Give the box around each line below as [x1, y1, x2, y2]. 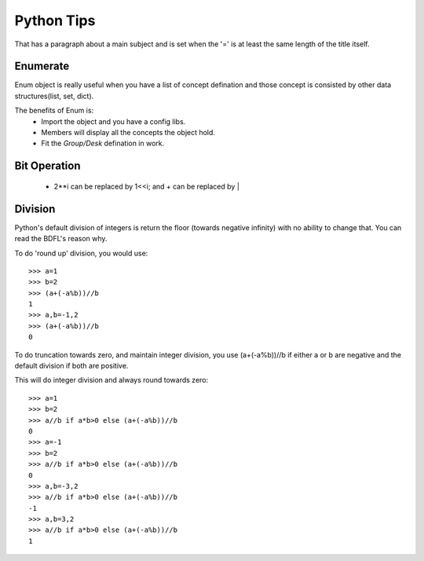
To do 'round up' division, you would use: [14, 248, 148, 258]
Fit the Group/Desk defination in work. [41, 138, 165, 148]
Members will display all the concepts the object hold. [41, 128, 216, 137]
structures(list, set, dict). [14, 91, 94, 101]
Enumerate [14, 60, 70, 73]
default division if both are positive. [14, 361, 129, 371]
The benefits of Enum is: [14, 106, 94, 115]
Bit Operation [14, 159, 81, 173]
